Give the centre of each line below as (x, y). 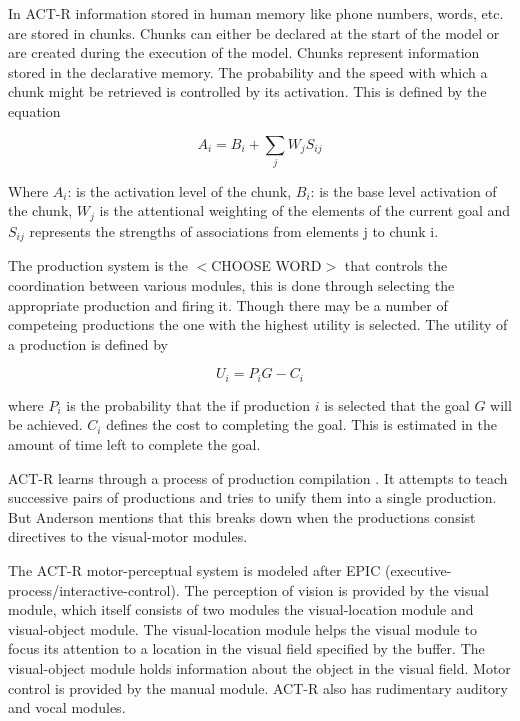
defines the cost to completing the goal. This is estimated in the (301, 424)
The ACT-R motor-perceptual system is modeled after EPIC (194, 569)
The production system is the (98, 265)
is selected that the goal (397, 404)
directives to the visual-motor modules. (128, 536)
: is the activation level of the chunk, (179, 190)
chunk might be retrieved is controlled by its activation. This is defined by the (247, 91)
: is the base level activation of (403, 190)
